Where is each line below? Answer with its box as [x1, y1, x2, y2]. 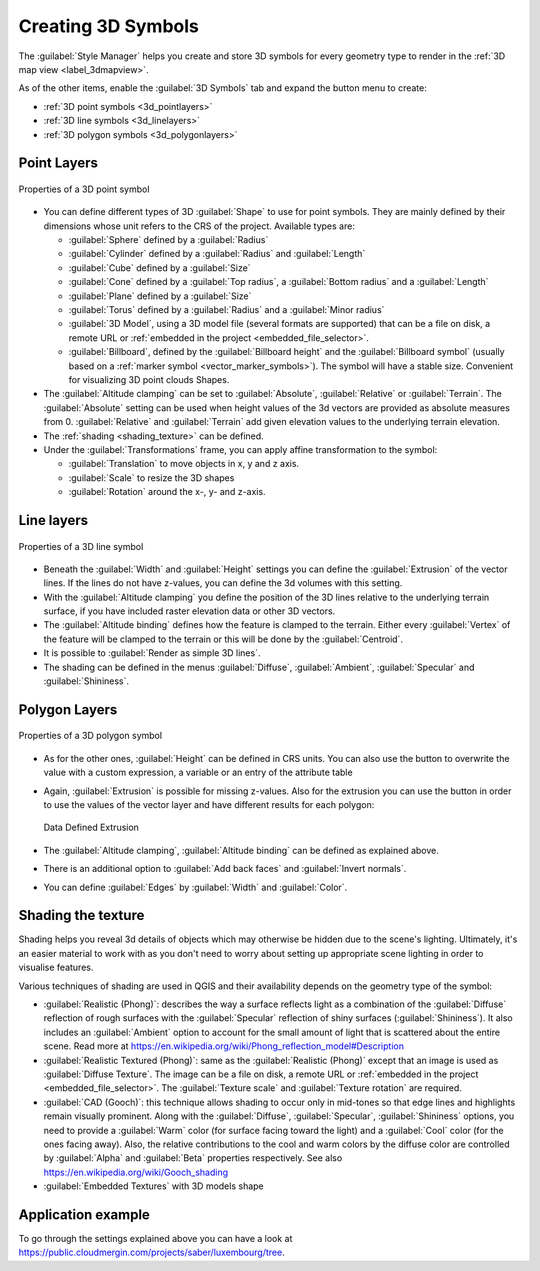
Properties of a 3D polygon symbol [18, 730, 163, 742]
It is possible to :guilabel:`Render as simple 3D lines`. [43, 647, 261, 659]
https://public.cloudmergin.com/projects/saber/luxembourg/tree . [18, 1246, 285, 1259]
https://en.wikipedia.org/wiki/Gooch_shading [43, 1166, 229, 1178]
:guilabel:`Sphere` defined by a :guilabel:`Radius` [68, 234, 269, 246]
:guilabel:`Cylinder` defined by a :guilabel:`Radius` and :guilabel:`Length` [68, 248, 366, 260]
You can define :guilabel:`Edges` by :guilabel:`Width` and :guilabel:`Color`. [43, 881, 348, 893]
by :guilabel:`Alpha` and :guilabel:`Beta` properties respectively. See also [43, 1152, 343, 1164]
